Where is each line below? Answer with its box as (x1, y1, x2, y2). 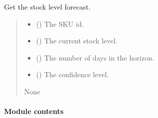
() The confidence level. (36, 69, 109, 80)
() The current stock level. (36, 35, 117, 46)
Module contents (4, 106, 64, 116)
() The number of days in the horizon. (36, 52, 154, 63)
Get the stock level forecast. (4, 2, 91, 12)
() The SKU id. (36, 18, 84, 29)
